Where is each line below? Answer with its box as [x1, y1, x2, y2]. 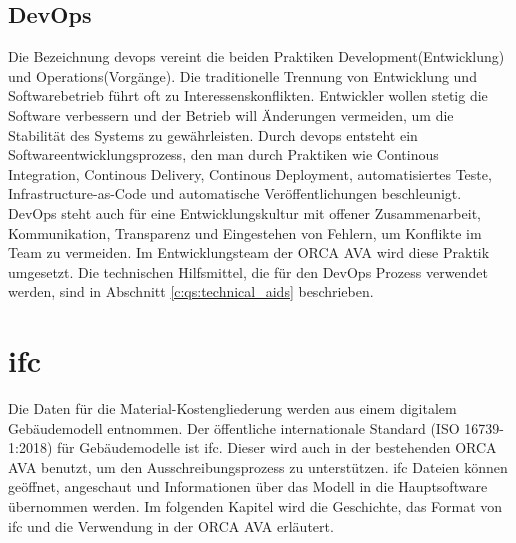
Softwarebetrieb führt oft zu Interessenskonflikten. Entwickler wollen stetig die [8, 85, 488, 106]
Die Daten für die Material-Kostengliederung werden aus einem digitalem [8, 398, 457, 419]
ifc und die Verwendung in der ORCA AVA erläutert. [8, 515, 334, 536]
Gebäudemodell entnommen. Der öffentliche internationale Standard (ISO [8, 417, 460, 438]
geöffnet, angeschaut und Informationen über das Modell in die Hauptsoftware [8, 476, 488, 497]
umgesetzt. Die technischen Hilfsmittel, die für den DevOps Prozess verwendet [8, 261, 488, 282]
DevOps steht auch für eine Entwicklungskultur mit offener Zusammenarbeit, [8, 202, 481, 223]
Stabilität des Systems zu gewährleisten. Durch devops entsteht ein [8, 124, 418, 145]
